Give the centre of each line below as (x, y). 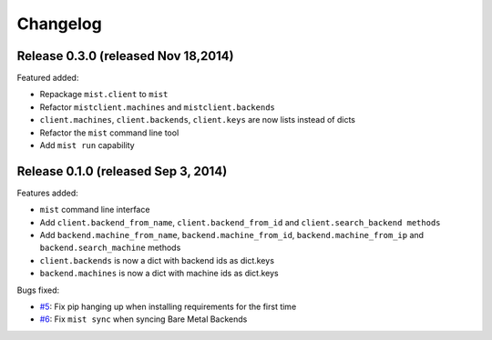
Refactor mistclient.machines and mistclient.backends (157, 107)
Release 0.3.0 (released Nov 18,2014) (125, 56)
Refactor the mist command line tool (109, 133)
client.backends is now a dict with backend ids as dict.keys (157, 260)
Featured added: (48, 78)
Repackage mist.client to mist (104, 95)
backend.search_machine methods (110, 248)
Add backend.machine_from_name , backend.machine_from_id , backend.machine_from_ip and (231, 235)
